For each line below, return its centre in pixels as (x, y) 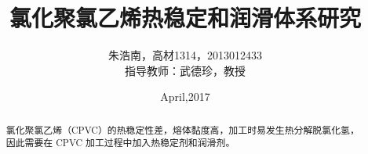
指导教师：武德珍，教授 (185, 70)
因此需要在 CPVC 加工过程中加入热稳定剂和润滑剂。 (120, 143)
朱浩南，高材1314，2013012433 (185, 55)
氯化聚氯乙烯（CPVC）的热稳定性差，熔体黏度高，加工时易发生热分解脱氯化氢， (182, 129)
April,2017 (185, 97)
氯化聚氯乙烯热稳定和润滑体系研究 (185, 18)
